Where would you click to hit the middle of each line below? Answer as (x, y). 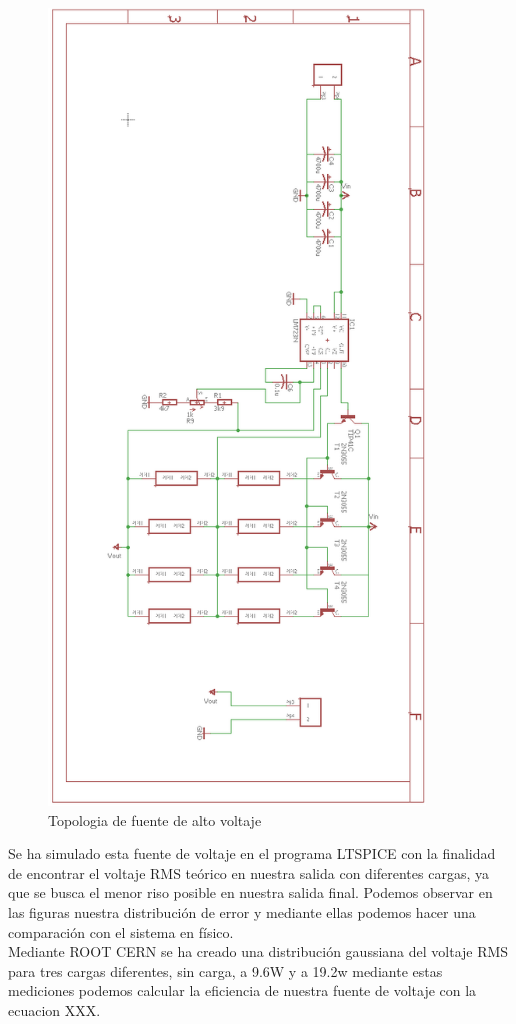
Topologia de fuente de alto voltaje (155, 819)
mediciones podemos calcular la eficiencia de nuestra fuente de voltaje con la (242, 990)
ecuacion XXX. (54, 1009)
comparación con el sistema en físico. (121, 931)
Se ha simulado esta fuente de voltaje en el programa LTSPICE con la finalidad (252, 853)
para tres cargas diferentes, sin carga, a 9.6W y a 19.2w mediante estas (225, 970)
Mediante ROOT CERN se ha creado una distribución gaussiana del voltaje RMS (258, 951)
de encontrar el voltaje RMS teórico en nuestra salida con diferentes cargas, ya (248, 872)
